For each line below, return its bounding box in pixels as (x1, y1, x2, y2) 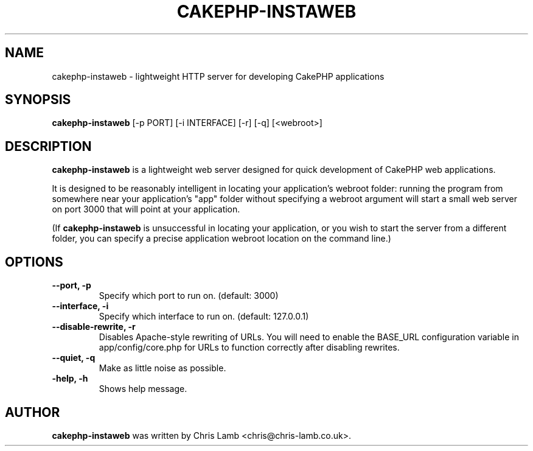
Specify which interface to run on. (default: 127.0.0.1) (99, 311, 309, 322)
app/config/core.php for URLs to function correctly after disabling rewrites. (99, 342, 400, 353)
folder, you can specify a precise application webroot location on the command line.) (52, 233, 391, 244)
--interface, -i (52, 301, 109, 312)
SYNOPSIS (5, 92, 71, 108)
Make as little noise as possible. (99, 363, 226, 374)
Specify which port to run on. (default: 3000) (99, 290, 279, 301)
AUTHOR (5, 404, 60, 420)
